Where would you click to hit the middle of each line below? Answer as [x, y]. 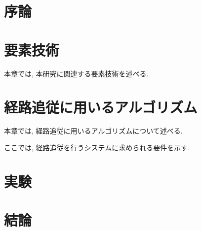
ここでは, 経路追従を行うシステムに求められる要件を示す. [97, 147]
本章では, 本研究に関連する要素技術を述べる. [76, 73]
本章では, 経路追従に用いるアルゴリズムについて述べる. [93, 131]
